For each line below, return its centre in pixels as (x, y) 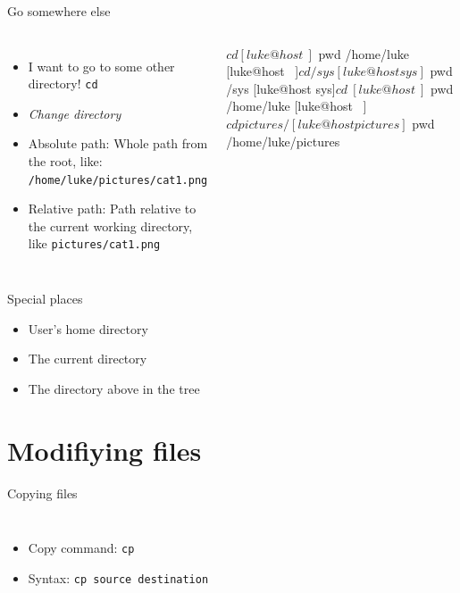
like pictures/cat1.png (94, 243)
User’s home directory (88, 328)
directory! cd (63, 84)
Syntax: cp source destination (118, 577)
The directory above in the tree (114, 388)
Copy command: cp (81, 548)
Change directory (75, 113)
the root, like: (65, 161)
